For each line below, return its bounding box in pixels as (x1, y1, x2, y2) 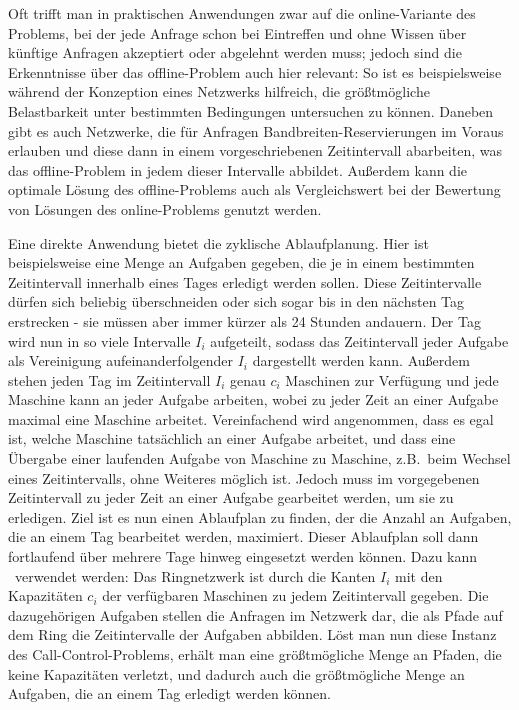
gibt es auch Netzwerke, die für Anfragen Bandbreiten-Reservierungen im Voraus (8, 120, 504, 141)
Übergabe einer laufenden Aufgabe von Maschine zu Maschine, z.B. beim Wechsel (8, 448, 511, 469)
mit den (395, 565, 443, 586)
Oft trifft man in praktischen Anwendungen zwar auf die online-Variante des (8, 3, 476, 23)
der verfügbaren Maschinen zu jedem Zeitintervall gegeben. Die (102, 585, 489, 606)
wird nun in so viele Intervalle (8, 330, 191, 351)
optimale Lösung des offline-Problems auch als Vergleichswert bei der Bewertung (8, 179, 501, 200)
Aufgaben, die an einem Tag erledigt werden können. (8, 683, 331, 704)
